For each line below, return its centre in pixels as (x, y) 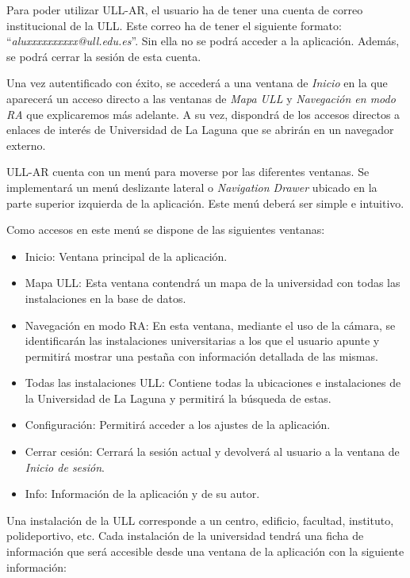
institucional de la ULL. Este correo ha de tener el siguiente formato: (174, 25)
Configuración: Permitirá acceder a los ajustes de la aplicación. (178, 425)
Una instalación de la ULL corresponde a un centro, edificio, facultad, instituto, (200, 520)
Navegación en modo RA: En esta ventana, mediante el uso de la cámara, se (210, 325)
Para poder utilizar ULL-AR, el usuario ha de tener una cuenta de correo (185, 10)
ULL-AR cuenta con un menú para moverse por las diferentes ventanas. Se (188, 172)
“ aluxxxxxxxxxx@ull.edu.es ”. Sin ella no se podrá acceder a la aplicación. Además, (203, 41)
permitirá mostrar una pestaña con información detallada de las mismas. (201, 356)
